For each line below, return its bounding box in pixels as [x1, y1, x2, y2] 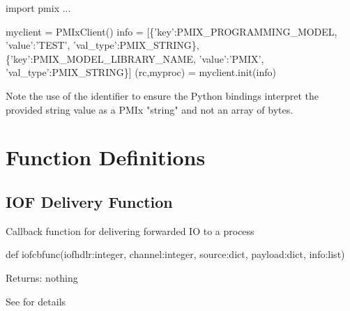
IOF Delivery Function [6, 190, 173, 212]
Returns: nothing [6, 270, 78, 285]
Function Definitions [6, 143, 206, 172]
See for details [6, 294, 66, 308]
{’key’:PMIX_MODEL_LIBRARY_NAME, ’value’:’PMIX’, [6, 51, 264, 66]
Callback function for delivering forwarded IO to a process [6, 223, 254, 238]
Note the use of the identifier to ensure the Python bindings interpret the [6, 88, 319, 103]
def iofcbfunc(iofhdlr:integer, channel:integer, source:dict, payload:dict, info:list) [6, 247, 345, 261]
